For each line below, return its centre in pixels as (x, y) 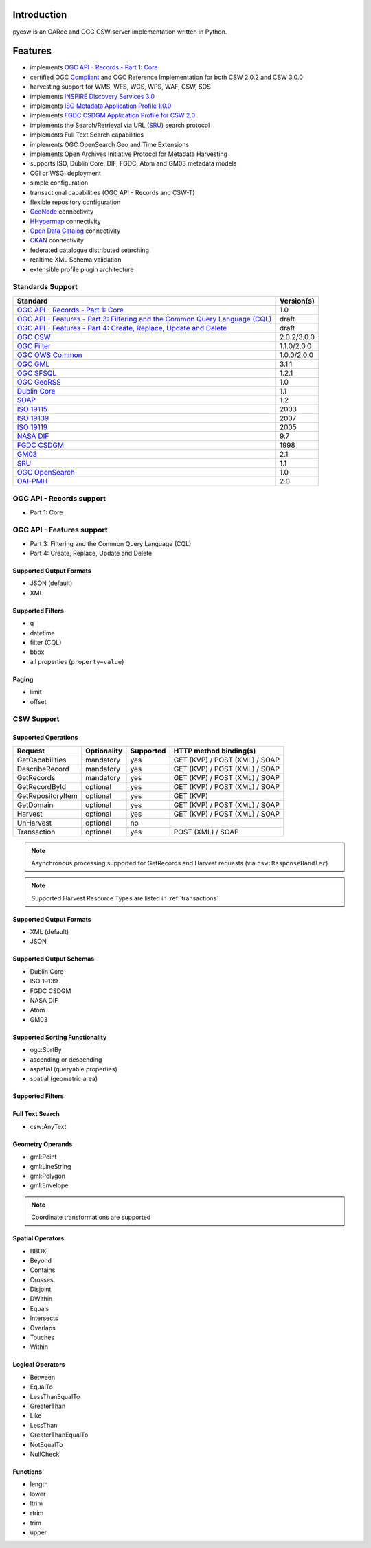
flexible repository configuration (75, 202)
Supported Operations (45, 738)
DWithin (41, 1299)
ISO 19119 (32, 427)
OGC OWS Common (49, 355)
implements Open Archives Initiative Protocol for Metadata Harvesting (129, 154)
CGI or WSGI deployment (65, 173)
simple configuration (59, 183)
